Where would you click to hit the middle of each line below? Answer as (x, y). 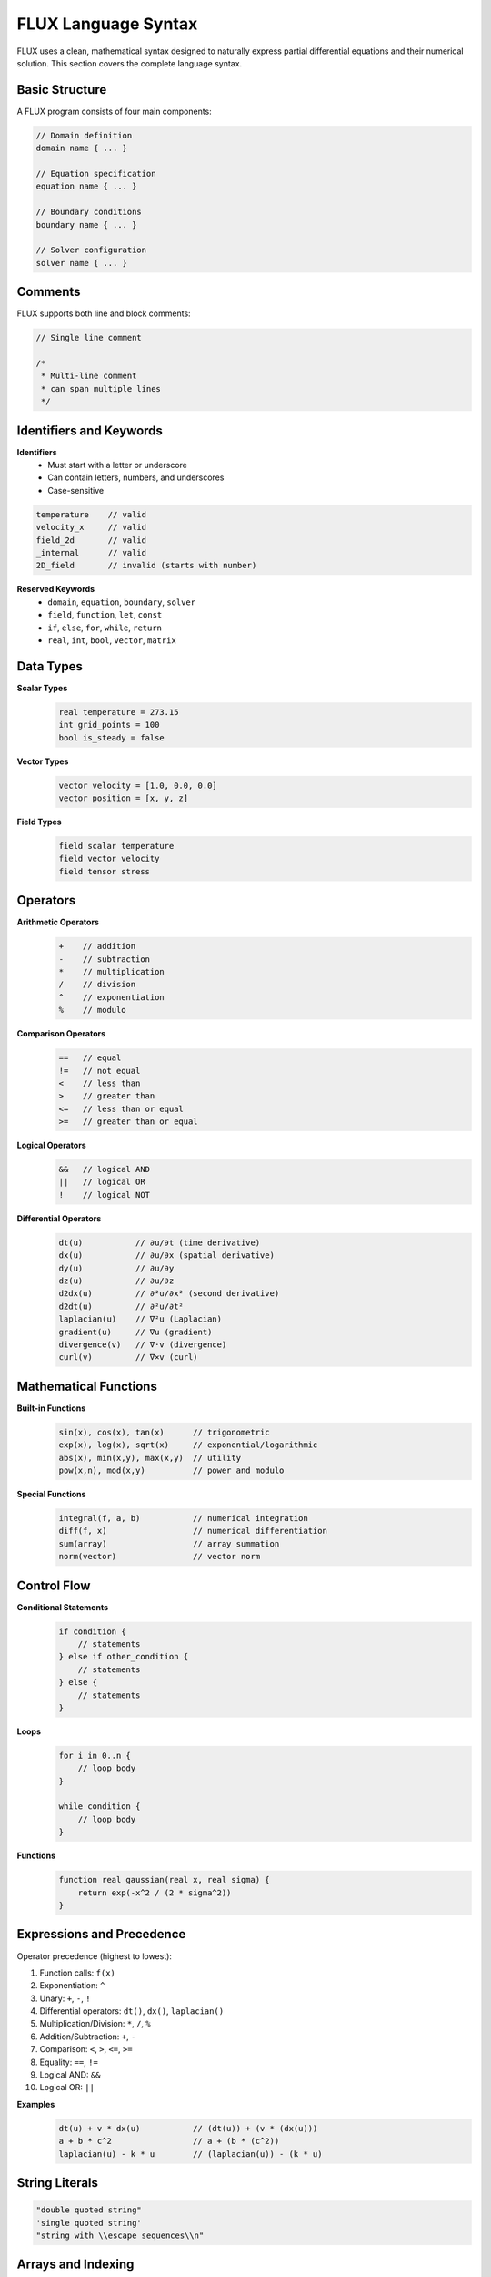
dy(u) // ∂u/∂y (116, 1268)
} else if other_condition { (124, 1657)
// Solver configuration (91, 250)
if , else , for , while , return (105, 628)
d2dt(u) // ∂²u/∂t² (121, 1306)
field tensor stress (104, 871)
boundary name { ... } (86, 225)
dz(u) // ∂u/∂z (116, 1281)
